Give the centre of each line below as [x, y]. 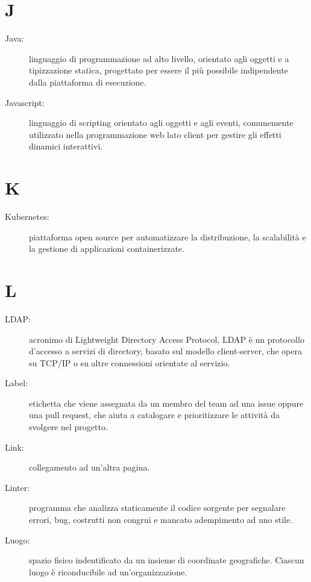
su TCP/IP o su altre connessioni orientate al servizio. [130, 362]
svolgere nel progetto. [68, 427]
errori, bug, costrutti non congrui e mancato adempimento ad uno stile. [161, 520]
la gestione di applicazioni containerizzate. [107, 249]
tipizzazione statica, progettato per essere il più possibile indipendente [159, 70]
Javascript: [25, 102]
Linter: [17, 487]
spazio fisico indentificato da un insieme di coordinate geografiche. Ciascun [167, 560]
